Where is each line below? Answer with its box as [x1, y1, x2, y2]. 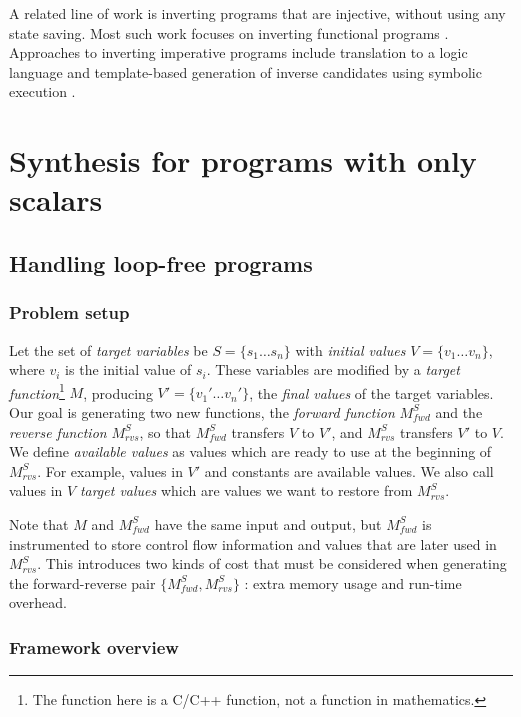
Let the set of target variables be [9, 339, 208, 360]
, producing [83, 382, 153, 403]
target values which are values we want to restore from [79, 480, 413, 501]
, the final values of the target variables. [249, 382, 494, 403]
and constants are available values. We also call [204, 460, 494, 481]
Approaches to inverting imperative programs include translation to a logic [9, 42, 468, 63]
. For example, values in [37, 460, 183, 481]
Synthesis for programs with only [9, 140, 477, 181]
